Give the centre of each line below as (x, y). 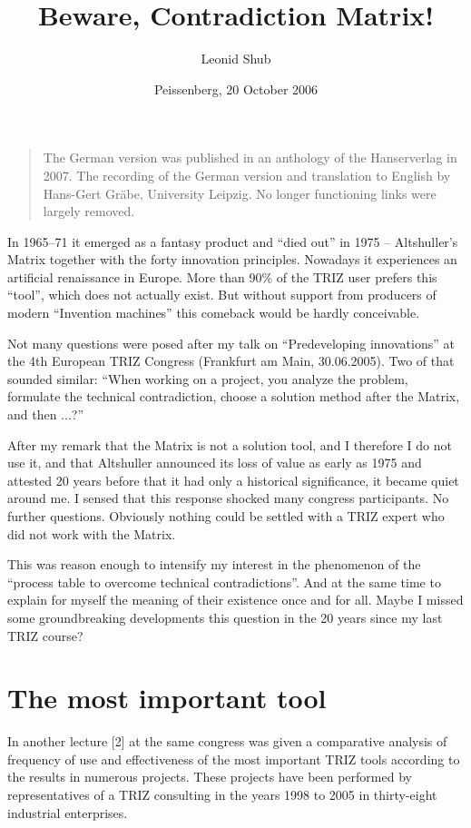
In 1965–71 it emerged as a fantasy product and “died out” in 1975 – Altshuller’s (233, 241)
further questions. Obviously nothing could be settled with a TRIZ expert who (226, 516)
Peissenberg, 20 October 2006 (236, 89)
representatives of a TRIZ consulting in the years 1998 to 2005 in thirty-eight (222, 795)
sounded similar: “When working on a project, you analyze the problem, (208, 378)
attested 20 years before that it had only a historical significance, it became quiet (233, 480)
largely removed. (89, 211)
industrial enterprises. (68, 812)
